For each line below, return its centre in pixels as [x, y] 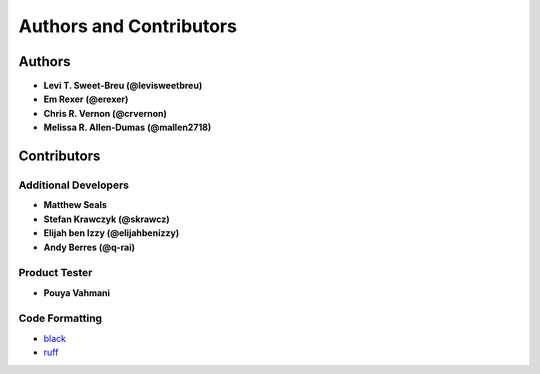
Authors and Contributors [127, 26]
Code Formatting [60, 318]
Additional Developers [74, 185]
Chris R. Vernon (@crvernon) [105, 113]
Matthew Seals [75, 205]
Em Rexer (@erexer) [86, 99]
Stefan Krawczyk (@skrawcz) [106, 219]
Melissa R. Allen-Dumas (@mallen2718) [127, 127]
